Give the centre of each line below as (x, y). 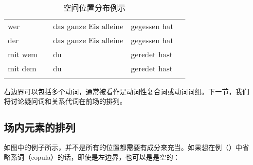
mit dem (22, 68)
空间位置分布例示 (95, 8)
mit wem (23, 54)
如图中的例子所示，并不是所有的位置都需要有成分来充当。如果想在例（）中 (123, 147)
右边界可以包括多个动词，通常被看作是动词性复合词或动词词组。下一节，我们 (126, 91)
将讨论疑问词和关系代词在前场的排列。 (65, 101)
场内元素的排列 (40, 127)
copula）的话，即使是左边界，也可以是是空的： (105, 157)
